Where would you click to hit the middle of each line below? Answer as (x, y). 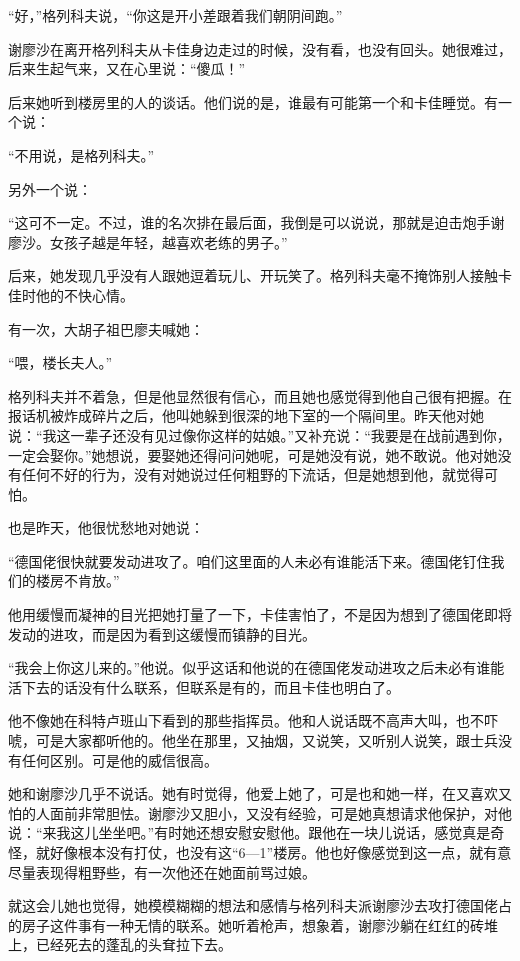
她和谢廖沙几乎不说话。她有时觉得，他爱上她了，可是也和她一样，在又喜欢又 (260, 793)
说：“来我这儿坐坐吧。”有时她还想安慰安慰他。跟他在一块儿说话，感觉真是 (249, 832)
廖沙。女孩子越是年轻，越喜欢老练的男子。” (148, 241)
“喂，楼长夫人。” (60, 362)
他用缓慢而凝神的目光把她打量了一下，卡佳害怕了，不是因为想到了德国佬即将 (260, 614)
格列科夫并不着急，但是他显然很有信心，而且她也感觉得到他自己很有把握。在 (260, 395)
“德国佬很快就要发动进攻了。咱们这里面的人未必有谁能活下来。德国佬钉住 (249, 560)
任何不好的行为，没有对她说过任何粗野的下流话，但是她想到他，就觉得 (252, 474)
